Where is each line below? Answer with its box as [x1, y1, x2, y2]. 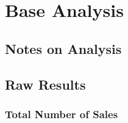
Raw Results [5, 75, 86, 93]
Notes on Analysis [5, 39, 122, 58]
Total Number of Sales [5, 106, 118, 121]
